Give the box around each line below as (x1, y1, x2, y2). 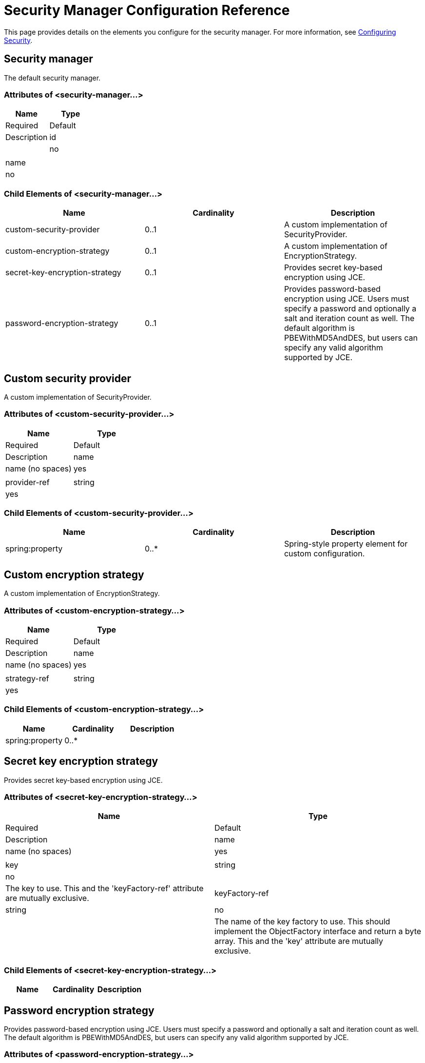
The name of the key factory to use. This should (214, 917, 390, 927)
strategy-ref (5, 674, 49, 684)
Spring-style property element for (284, 539, 408, 549)
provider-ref (5, 477, 50, 487)
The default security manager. (4, 73, 101, 82)
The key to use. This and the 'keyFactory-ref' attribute (5, 883, 204, 894)
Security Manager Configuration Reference (4, 2, 290, 19)
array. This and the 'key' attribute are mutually (214, 936, 384, 946)
